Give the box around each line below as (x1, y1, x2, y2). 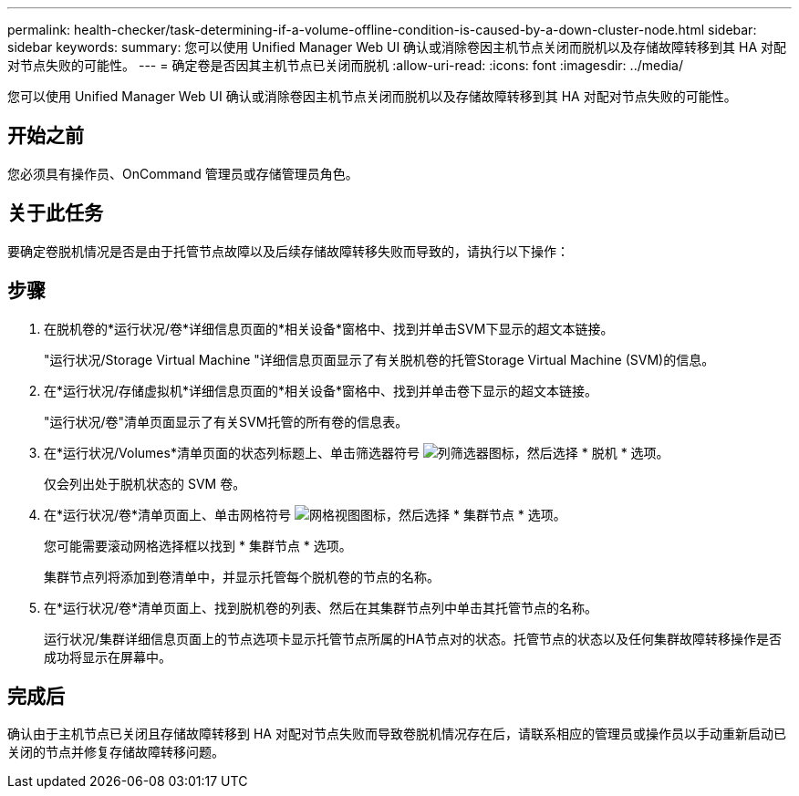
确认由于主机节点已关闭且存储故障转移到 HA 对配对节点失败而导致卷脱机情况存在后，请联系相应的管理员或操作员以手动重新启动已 (7, 726, 786, 742)
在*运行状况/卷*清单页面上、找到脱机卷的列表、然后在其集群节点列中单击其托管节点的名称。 (44, 599, 598, 615)
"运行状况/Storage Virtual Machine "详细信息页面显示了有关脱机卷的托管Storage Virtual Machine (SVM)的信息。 (44, 351, 715, 367)
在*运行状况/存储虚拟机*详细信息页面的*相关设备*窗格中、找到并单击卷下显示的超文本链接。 (44, 382, 598, 398)
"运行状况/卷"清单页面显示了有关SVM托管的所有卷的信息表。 (44, 413, 409, 429)
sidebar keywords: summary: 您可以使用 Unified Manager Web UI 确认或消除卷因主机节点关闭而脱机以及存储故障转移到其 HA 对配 (7, 39, 787, 55)
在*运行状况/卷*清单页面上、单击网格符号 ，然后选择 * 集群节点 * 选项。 (44, 506, 566, 522)
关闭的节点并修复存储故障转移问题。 (7, 744, 224, 760)
